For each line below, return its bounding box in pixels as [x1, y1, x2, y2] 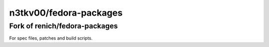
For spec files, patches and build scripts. [9, 35, 93, 41]
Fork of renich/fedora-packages [9, 22, 118, 30]
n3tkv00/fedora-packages [9, 7, 123, 18]
